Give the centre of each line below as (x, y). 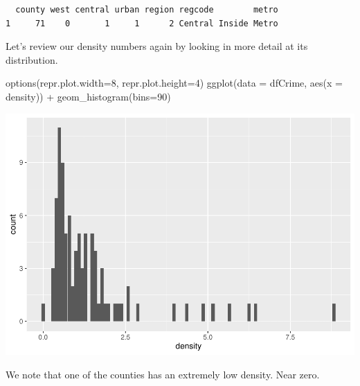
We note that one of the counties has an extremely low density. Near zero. (163, 375)
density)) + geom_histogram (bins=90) (88, 96)
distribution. (32, 59)
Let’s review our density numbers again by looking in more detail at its (157, 46)
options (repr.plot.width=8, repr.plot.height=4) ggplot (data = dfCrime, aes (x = (174, 83)
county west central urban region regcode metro (147, 10)
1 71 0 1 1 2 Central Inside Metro (142, 23)
